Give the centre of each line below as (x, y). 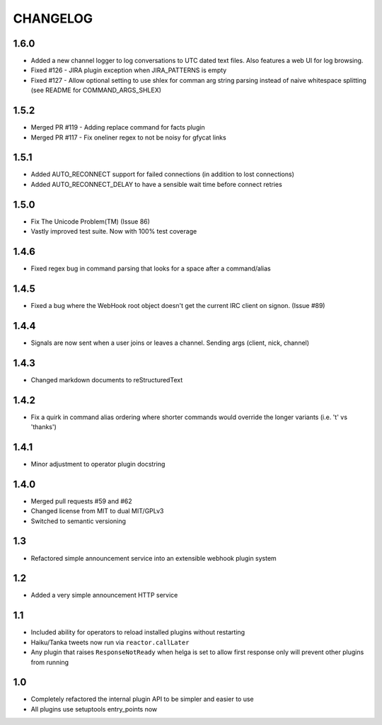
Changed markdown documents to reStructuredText (107, 379)
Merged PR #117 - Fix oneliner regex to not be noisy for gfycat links (128, 137)
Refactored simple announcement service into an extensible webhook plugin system (154, 558)
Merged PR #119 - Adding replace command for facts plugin (118, 127)
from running (50, 662)
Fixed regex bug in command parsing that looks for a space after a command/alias (151, 268)
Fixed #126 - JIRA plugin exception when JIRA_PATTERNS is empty (129, 70)
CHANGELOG (53, 18)
